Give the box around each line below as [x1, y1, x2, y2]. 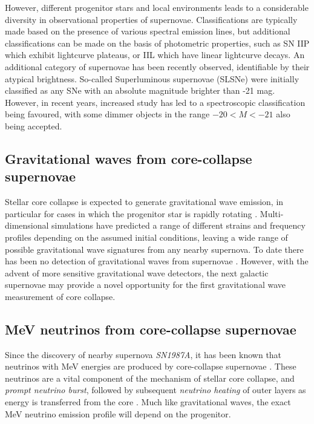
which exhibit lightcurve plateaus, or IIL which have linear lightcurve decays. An [5, 48, 305, 61]
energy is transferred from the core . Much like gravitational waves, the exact [5, 396, 291, 408]
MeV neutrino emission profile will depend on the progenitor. [5, 407, 231, 420]
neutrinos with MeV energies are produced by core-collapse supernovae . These [5, 360, 296, 373]
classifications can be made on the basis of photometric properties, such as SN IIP [5, 36, 310, 49]
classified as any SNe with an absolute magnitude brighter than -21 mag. [5, 84, 275, 97]
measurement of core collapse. [5, 290, 116, 302]
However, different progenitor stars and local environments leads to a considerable [5, 1, 309, 13]
